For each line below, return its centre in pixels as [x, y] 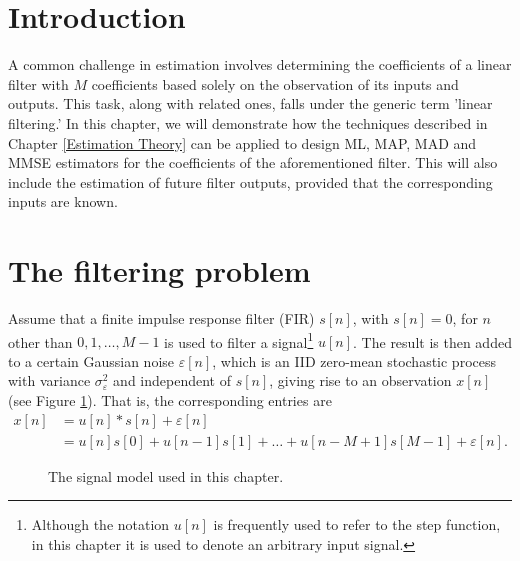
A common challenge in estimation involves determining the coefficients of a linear [260, 64]
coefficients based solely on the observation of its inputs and [275, 83]
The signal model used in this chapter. [166, 475]
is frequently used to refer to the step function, [357, 524]
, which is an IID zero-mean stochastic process [354, 360]
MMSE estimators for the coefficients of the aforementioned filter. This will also [253, 162]
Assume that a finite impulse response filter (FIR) [161, 318]
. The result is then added [432, 341]
